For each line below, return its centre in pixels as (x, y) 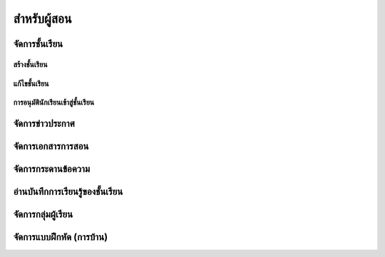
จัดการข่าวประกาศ (44, 124)
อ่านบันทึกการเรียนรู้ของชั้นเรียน (68, 191)
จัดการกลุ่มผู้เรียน (43, 214)
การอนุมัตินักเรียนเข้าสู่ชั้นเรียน (54, 103)
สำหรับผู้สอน (42, 19)
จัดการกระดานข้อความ (52, 168)
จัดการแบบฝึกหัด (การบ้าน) (61, 237)
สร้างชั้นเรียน (30, 64)
